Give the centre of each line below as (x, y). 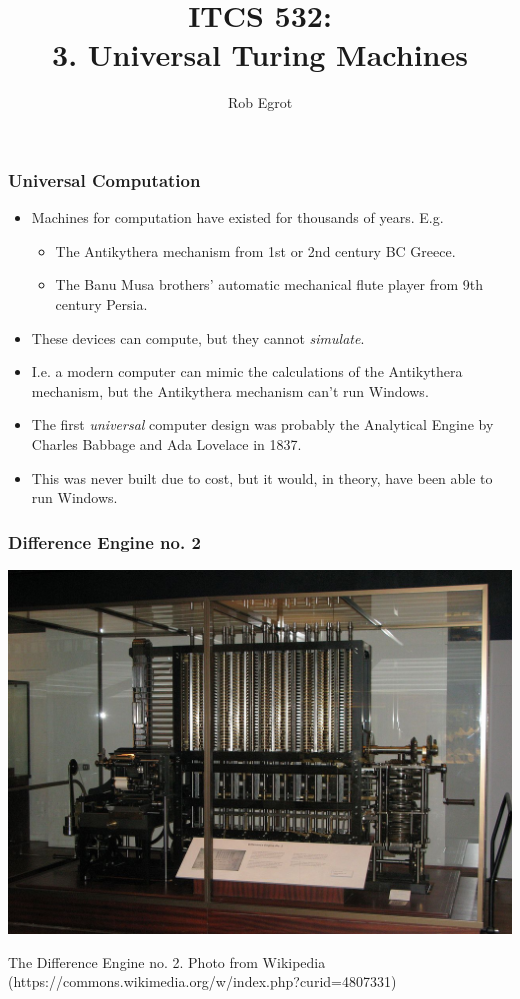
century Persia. (101, 303)
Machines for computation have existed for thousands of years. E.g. (237, 217)
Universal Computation (104, 179)
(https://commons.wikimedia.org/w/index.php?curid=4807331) (202, 981)
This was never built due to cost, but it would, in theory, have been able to (262, 477)
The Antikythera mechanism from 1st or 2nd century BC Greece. (255, 250)
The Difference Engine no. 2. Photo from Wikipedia (167, 961)
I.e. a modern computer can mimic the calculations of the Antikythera (247, 371)
